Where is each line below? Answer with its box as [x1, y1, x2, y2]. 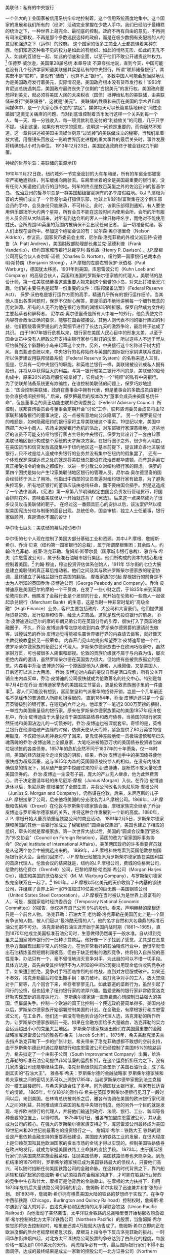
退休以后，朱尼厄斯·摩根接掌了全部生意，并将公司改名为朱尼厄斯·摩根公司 [5, 784, 159, 790]
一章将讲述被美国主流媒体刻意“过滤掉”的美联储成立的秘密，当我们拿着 [18, 130, 164, 136]
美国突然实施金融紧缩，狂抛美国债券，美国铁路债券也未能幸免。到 [22, 1152, 160, 1158]
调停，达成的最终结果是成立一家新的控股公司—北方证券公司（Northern [9, 1248, 157, 1254]
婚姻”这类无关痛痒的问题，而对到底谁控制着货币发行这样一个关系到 [5, 111, 145, 117]
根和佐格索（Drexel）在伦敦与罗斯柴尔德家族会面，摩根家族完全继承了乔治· [5, 802, 162, 809]
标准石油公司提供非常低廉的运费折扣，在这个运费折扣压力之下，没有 [22, 1057, 165, 1063]
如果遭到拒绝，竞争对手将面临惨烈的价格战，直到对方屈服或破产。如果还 [14, 968, 165, 974]
